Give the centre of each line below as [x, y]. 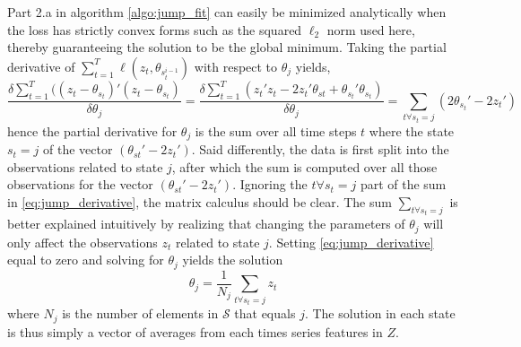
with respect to [236, 66]
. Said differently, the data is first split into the [320, 149]
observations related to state [85, 166]
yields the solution [233, 260]
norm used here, [371, 29]
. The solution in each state [380, 313]
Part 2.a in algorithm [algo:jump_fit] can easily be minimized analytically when [227, 12]
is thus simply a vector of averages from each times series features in [195, 331]
